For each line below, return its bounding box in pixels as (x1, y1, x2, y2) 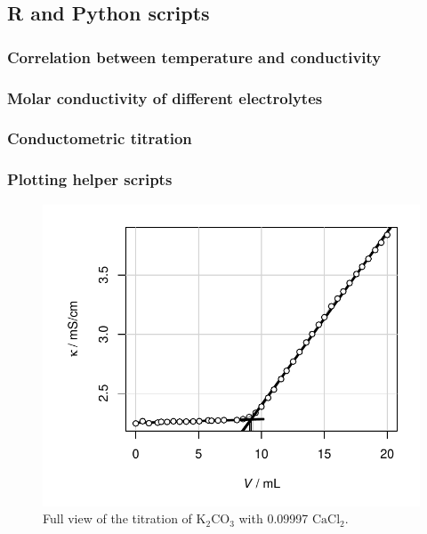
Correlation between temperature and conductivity (7, 45, 382, 68)
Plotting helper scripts (7, 168, 173, 190)
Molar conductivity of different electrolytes (7, 86, 323, 109)
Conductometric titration (7, 127, 192, 150)
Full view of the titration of (43, 509, 192, 528)
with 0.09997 (238, 509, 309, 528)
